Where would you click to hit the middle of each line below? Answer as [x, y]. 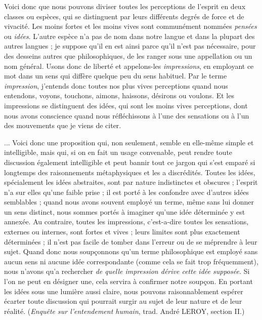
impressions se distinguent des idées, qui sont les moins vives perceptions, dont [126, 105]
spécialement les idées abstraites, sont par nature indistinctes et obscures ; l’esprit [131, 182]
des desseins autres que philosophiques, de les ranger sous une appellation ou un [128, 55]
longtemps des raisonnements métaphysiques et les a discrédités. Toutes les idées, [130, 172]
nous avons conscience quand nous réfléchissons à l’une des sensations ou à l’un [127, 115]
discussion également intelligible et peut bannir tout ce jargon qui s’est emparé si [130, 162]
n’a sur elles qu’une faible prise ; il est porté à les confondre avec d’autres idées [127, 192]
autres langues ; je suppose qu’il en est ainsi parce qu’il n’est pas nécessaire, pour [130, 46]
